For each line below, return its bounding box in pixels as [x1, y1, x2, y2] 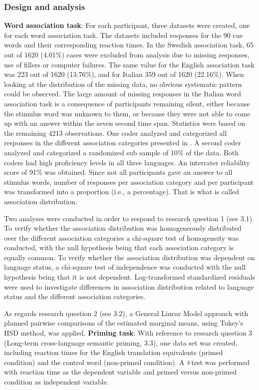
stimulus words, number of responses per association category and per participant [4, 176, 254, 187]
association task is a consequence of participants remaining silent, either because [4, 98, 250, 108]
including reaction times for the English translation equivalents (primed [4, 347, 223, 358]
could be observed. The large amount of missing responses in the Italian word [4, 88, 242, 99]
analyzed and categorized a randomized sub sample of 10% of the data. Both [4, 147, 239, 157]
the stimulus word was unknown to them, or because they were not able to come [4, 108, 251, 118]
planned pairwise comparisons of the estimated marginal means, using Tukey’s [4, 318, 244, 328]
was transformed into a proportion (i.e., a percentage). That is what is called [4, 186, 240, 197]
